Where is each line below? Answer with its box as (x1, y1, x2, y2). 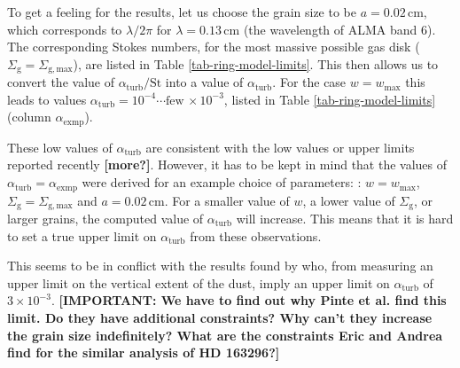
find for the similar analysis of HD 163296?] (7, 343, 280, 362)
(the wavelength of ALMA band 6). (243, 20, 436, 38)
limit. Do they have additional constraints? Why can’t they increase (7, 308, 433, 326)
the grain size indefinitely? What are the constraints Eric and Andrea (7, 325, 443, 344)
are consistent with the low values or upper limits (145, 137, 415, 156)
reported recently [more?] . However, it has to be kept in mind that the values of (7, 155, 448, 174)
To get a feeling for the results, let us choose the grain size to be (7, 3, 357, 20)
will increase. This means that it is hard (236, 208, 454, 227)
